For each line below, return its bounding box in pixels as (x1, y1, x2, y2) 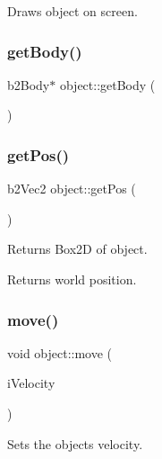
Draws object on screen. (7, 2, 138, 20)
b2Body (7, 75, 50, 94)
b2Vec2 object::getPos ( (7, 179, 136, 198)
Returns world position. (7, 270, 137, 288)
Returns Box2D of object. (7, 239, 148, 258)
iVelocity (7, 373, 55, 392)
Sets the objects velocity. (7, 434, 143, 453)
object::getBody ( (59, 75, 156, 94)
